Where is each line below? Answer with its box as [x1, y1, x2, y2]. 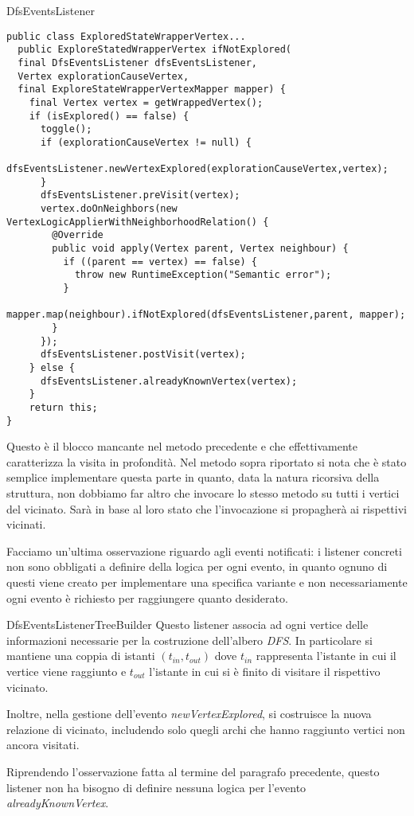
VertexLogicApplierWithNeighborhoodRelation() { [6, 216, 269, 228]
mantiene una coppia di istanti [6, 647, 155, 664]
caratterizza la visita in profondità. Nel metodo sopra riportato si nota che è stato [6, 453, 407, 470]
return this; [29, 401, 98, 413]
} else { [29, 362, 75, 373]
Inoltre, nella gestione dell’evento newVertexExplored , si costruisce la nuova [6, 705, 372, 722]
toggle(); [40, 123, 92, 135]
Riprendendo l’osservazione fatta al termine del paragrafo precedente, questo [6, 763, 380, 779]
